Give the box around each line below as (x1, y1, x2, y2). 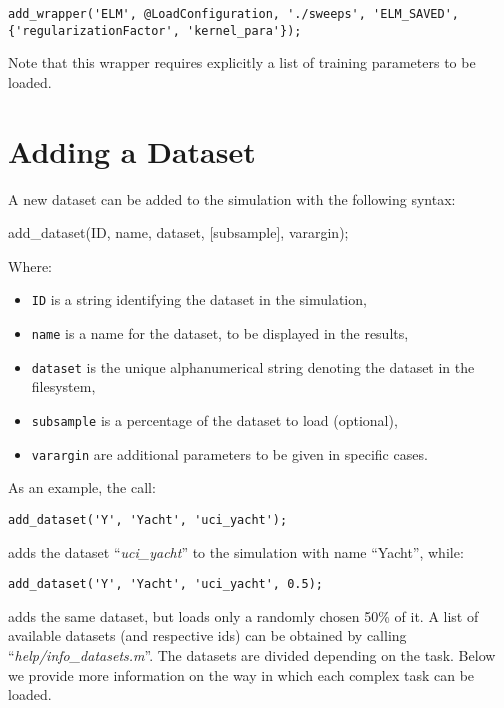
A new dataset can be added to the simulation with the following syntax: (8, 188, 456, 209)
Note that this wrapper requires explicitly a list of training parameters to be (8, 52, 476, 73)
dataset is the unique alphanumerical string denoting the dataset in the (31, 356, 475, 377)
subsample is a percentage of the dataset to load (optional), (31, 409, 398, 430)
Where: (8, 255, 52, 276)
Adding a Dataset (8, 130, 256, 171)
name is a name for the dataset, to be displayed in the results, (31, 323, 409, 344)
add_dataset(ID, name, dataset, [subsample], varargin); (8, 222, 349, 243)
